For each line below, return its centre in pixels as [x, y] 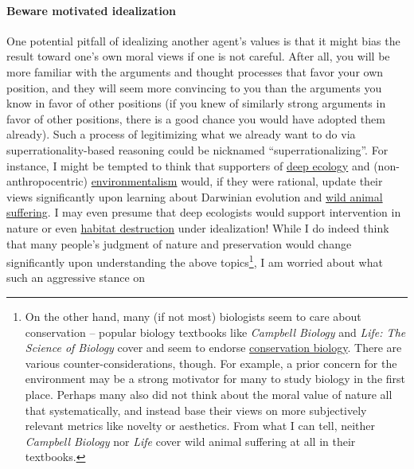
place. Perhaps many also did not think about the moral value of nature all [209, 394]
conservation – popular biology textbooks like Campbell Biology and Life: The [215, 332]
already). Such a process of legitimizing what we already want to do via [181, 134]
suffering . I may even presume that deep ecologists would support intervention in [204, 212]
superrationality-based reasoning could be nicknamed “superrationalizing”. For [197, 149]
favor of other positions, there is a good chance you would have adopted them [196, 118]
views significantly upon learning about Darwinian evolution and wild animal [195, 196]
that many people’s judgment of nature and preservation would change [179, 243]
